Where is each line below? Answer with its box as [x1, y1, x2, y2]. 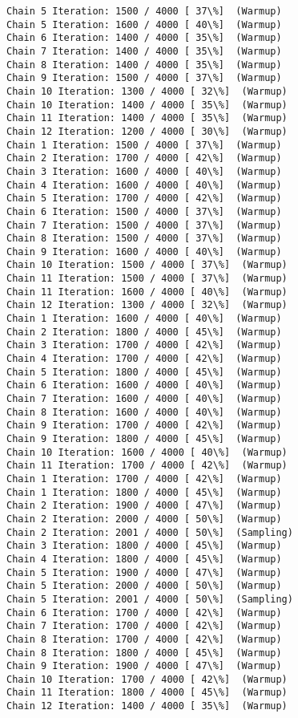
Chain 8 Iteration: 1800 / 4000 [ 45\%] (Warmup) [6, 647, 282, 659]
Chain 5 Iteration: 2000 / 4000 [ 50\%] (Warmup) [6, 580, 282, 592]
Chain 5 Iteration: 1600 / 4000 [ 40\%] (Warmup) [6, 18, 282, 30]
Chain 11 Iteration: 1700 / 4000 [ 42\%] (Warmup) [6, 460, 288, 472]
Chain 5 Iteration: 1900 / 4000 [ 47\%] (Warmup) [6, 566, 282, 578]
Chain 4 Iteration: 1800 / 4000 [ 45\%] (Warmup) [6, 553, 282, 565]
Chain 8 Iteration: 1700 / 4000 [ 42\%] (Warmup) [6, 633, 282, 645]
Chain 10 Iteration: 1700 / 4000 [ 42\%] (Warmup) [6, 673, 288, 685]
